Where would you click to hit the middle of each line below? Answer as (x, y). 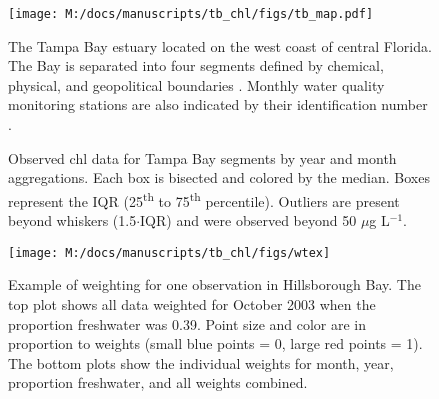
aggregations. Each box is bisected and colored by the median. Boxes (219, 177)
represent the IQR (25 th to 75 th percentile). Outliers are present (204, 199)
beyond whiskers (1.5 (72, 220)
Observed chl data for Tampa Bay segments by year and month (202, 157)
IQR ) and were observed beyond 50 (248, 220)
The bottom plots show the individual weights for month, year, (201, 362)
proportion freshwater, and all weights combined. (158, 382)
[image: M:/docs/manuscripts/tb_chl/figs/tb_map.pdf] (191, 14)
